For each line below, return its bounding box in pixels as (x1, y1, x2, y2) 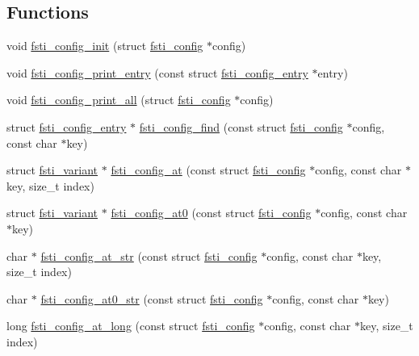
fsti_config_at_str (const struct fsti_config (40, 247, 258, 264)
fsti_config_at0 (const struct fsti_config (111, 204, 312, 221)
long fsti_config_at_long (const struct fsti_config (6, 317, 255, 334)
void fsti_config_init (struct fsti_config (6, 37, 203, 54)
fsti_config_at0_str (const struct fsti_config (40, 290, 263, 307)
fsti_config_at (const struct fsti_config (111, 161, 306, 178)
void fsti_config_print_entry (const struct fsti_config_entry (6, 64, 308, 81)
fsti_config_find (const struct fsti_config (139, 118, 343, 135)
